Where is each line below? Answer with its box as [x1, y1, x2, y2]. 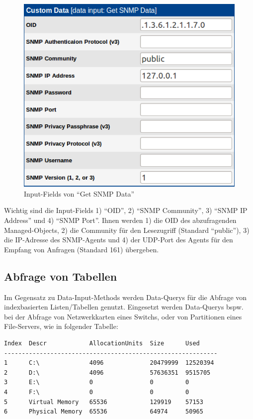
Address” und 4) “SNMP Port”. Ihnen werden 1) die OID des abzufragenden [4, 215, 237, 225]
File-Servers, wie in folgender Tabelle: [4, 321, 118, 331]
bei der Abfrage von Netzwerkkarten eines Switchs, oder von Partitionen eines [4, 311, 242, 321]
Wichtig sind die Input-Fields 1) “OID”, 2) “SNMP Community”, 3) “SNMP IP [4, 205, 248, 215]
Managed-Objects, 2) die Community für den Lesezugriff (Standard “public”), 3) [4, 224, 250, 235]
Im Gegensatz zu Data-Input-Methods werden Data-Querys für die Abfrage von [4, 292, 247, 302]
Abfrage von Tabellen [4, 268, 117, 284]
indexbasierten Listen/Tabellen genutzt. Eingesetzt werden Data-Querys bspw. [4, 302, 244, 312]
